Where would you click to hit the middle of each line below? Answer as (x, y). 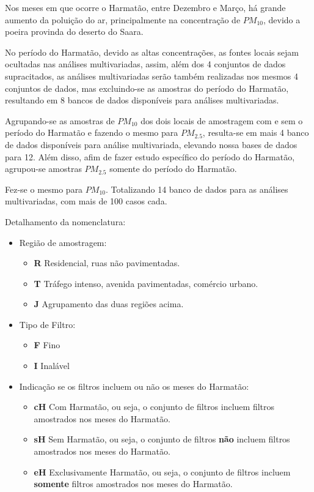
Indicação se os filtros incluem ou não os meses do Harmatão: (134, 386)
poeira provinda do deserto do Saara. (74, 32)
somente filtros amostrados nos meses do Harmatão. (133, 484)
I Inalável (52, 366)
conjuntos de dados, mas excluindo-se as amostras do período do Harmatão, (147, 88)
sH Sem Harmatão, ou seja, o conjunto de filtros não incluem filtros (162, 439)
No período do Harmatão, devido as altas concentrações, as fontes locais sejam (152, 52)
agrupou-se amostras (43, 169)
